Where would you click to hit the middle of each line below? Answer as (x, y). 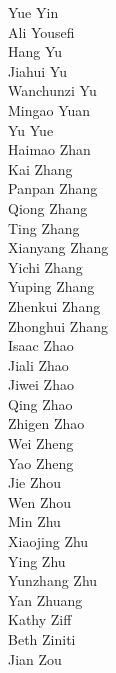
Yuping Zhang (51, 286)
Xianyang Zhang (58, 247)
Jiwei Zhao (41, 384)
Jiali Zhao (38, 364)
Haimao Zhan (49, 149)
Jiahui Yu (37, 70)
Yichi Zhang (45, 266)
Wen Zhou (40, 501)
